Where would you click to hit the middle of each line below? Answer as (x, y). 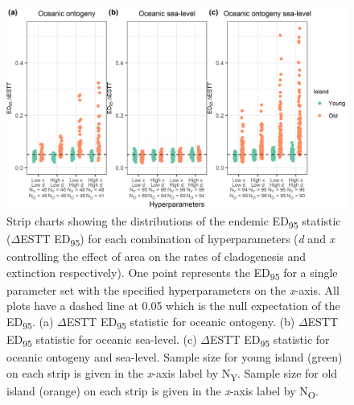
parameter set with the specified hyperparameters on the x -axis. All (173, 289)
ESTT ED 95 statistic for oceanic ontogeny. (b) (181, 322)
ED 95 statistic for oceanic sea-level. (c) (102, 340)
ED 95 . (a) (30, 322)
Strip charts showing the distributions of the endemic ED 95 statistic (174, 221)
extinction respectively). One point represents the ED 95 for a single (172, 273)
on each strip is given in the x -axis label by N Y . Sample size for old (172, 374)
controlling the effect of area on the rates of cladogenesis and (156, 256)
